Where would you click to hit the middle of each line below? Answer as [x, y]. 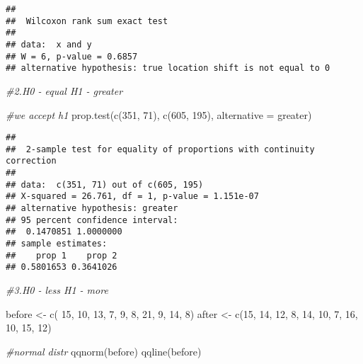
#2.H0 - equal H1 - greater [64, 90]
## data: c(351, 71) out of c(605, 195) [105, 184]
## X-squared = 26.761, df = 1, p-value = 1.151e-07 [132, 197]
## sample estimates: [57, 244]
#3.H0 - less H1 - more [57, 290]
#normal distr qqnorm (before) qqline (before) [104, 351]
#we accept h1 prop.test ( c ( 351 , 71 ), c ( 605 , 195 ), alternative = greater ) [159, 114]
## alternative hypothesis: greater [92, 209]
